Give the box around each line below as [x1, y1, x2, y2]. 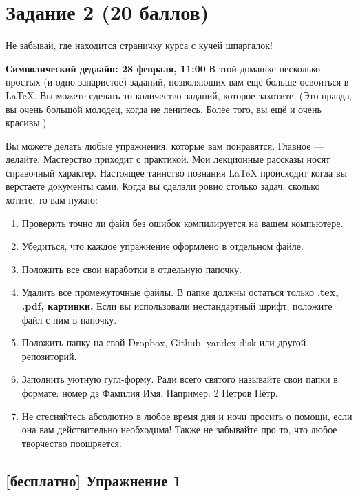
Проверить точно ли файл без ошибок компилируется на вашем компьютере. [21, 215, 344, 230]
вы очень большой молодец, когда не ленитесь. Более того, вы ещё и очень [6, 101, 322, 116]
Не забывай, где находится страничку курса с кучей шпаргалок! [6, 38, 273, 52]
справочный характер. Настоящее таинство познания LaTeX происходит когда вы [6, 165, 347, 179]
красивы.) [6, 115, 47, 130]
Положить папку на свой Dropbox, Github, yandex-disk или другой [21, 335, 306, 350]
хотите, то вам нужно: [6, 192, 98, 207]
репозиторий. [21, 348, 77, 363]
